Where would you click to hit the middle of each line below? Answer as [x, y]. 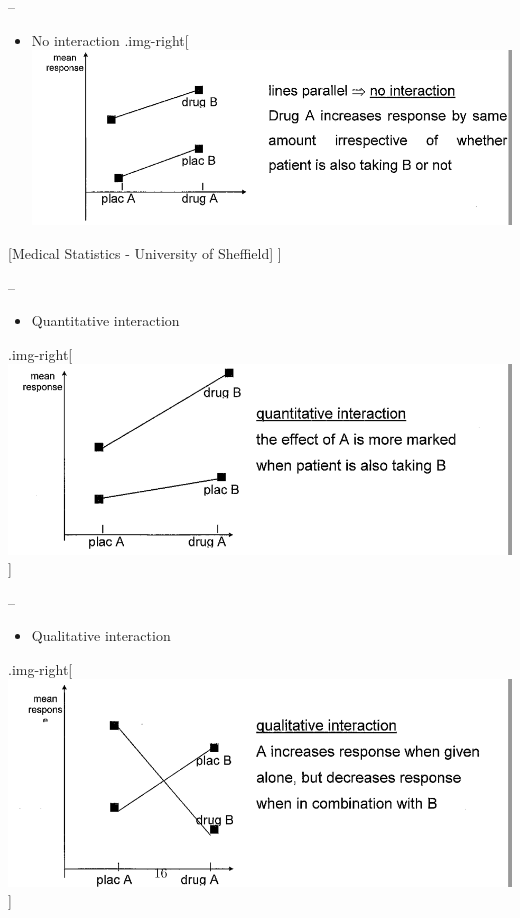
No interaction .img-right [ [110, 39]
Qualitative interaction [101, 635]
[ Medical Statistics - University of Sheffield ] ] [145, 252]
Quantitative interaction [105, 320]
